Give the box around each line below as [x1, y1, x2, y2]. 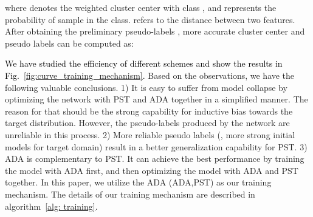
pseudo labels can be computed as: [5, 36, 134, 49]
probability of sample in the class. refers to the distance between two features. [5, 13, 295, 25]
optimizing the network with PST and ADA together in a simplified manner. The [5, 93, 308, 105]
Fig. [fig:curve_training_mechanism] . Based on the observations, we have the [5, 68, 295, 81]
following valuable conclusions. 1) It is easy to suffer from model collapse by [5, 81, 287, 93]
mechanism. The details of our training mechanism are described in [5, 187, 255, 200]
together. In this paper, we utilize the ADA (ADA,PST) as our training [5, 176, 272, 189]
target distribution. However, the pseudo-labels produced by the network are [5, 116, 290, 129]
